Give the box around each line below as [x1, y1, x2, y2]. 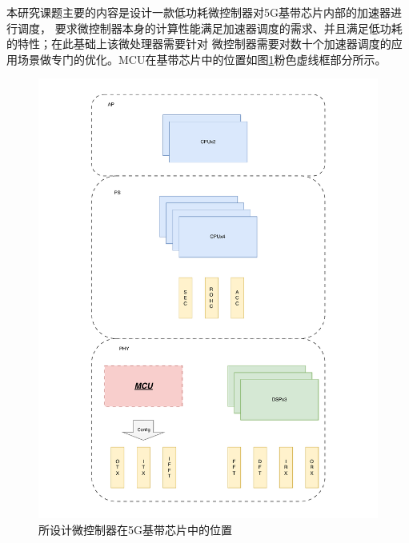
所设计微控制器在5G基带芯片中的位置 [38, 521, 232, 537]
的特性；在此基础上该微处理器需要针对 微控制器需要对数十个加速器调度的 [6, 35, 391, 52]
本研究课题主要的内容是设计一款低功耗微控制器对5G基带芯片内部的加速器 [6, 4, 391, 20]
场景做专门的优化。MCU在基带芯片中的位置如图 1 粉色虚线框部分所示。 [17, 50, 387, 67]
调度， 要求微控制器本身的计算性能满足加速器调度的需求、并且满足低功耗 [17, 19, 403, 36]
